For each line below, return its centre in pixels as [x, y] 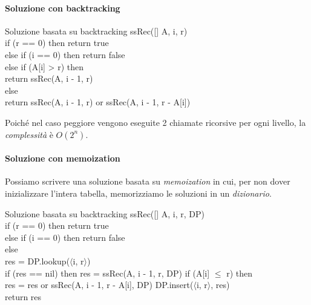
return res [23, 296]
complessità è [29, 134]
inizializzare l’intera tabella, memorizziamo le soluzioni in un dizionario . [138, 193]
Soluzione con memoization [63, 158]
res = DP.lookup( [38, 261]
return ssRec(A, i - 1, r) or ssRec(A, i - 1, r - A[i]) [98, 102]
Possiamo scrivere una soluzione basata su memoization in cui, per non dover [148, 181]
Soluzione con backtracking [63, 8]
